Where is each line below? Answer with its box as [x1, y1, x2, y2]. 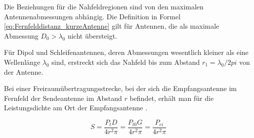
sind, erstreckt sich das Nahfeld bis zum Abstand [51, 56, 200, 67]
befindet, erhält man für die [129, 92, 214, 103]
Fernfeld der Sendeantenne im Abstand [4, 92, 122, 103]
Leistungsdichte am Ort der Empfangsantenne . [4, 102, 148, 113]
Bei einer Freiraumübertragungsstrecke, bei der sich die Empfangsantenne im [4, 83, 237, 93]
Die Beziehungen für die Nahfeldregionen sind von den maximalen [4, 1, 204, 11]
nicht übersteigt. [67, 30, 117, 41]
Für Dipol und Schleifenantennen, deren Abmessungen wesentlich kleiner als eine [4, 47, 249, 57]
